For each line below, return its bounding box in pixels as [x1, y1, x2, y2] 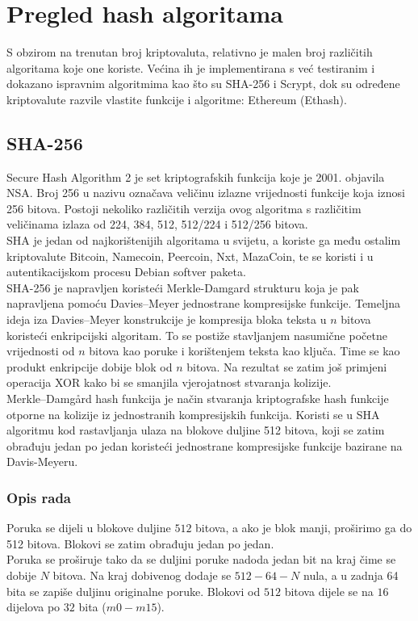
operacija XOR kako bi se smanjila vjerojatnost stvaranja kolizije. [6, 374, 332, 391]
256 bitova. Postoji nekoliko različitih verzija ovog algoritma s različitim [6, 199, 362, 216]
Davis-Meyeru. [6, 453, 78, 470]
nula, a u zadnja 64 [303, 566, 399, 583]
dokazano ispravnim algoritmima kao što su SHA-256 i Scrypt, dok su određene [6, 75, 400, 92]
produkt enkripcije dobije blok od [6, 358, 173, 375]
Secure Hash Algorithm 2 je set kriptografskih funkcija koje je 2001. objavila [6, 168, 385, 185]
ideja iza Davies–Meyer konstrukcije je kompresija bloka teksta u [6, 311, 327, 328]
